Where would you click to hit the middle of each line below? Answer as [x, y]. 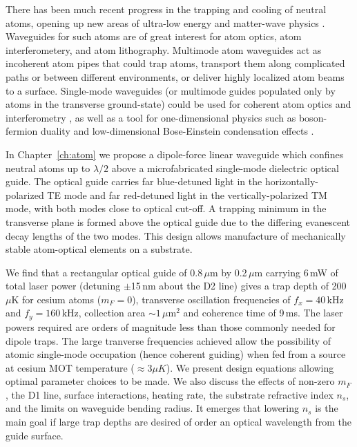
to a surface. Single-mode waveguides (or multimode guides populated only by [171, 90]
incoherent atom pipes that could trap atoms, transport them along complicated [175, 63]
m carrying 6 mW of [296, 272]
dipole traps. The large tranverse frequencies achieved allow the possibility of [168, 340]
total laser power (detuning [63, 286]
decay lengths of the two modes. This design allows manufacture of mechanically [176, 235]
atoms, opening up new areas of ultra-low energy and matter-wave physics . [165, 22]
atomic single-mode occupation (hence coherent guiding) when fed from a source [176, 354]
